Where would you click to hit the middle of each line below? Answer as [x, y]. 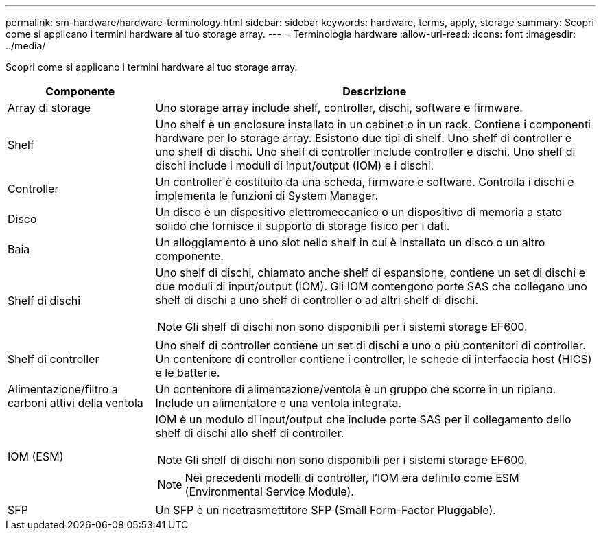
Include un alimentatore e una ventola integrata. [279, 403]
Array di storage [49, 108]
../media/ [26, 46]
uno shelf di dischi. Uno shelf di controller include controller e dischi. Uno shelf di [365, 152]
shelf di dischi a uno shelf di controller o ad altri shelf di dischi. [317, 300]
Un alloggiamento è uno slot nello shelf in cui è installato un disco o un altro [350, 242]
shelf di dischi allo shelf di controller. [250, 433]
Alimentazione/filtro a [63, 389]
